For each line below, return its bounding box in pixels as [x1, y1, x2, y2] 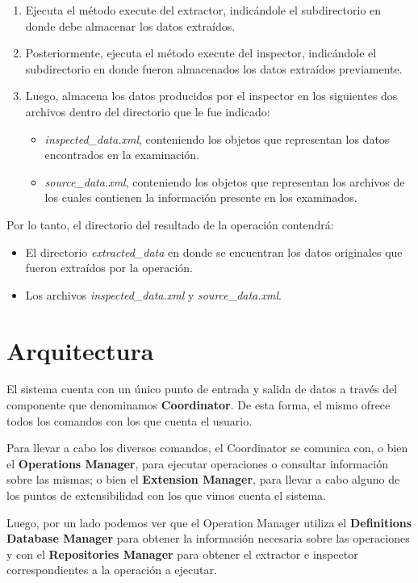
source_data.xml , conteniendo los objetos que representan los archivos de [44, 173, 405, 190]
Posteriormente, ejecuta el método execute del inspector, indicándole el [25, 44, 377, 61]
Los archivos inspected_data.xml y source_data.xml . [25, 286, 282, 303]
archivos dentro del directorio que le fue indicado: [25, 103, 270, 120]
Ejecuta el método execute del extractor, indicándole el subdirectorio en [25, 2, 382, 18]
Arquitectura [6, 333, 154, 367]
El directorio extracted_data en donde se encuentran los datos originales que [25, 243, 403, 260]
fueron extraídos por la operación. [25, 259, 193, 276]
